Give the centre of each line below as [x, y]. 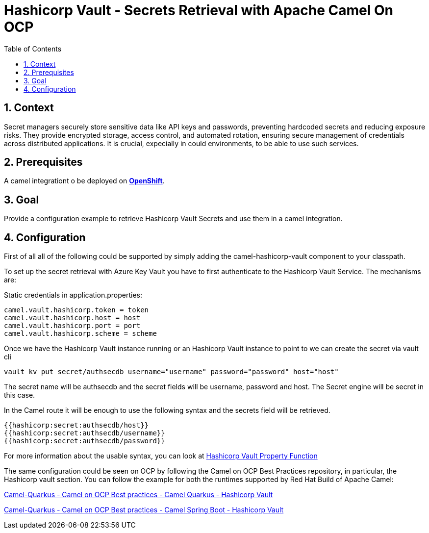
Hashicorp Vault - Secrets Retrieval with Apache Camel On [199, 10]
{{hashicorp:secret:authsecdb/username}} [85, 433]
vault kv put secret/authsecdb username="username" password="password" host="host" [171, 372]
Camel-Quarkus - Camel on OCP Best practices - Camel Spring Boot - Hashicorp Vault [144, 510]
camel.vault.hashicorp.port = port [72, 326]
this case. [20, 395]
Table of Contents [33, 49]
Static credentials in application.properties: [73, 295]
